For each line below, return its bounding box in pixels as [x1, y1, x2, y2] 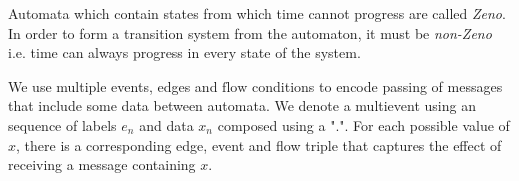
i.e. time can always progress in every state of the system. [8, 42, 361, 63]
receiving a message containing [8, 154, 196, 175]
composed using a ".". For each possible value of [217, 114, 510, 135]
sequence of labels [8, 114, 117, 135]
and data [139, 114, 194, 135]
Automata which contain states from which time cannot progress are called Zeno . [8, 3, 506, 23]
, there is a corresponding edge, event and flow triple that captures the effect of [16, 134, 502, 155]
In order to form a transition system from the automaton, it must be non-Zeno [8, 22, 492, 43]
